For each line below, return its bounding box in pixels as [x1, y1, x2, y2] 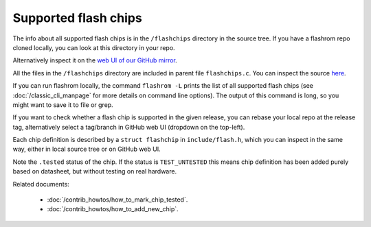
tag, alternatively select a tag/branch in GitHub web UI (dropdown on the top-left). [12, 123, 245, 131]
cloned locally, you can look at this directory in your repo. [12, 43, 175, 51]
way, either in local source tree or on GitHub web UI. [12, 145, 161, 154]
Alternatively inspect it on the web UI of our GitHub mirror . [12, 56, 178, 64]
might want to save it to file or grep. [12, 100, 113, 109]
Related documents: [12, 180, 70, 188]
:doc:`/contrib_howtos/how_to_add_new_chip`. [47, 205, 179, 213]
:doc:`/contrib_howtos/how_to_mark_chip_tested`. [47, 195, 188, 204]
